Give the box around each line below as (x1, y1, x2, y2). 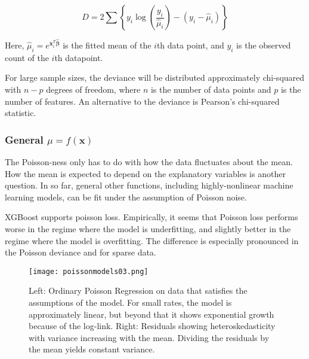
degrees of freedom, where (46, 83, 141, 96)
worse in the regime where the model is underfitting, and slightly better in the (5, 223, 291, 235)
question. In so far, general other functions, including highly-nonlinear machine (5, 179, 293, 191)
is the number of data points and (150, 83, 271, 96)
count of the (5, 51, 49, 63)
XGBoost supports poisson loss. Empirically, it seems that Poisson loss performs (5, 211, 298, 223)
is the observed (236, 39, 291, 51)
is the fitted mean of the (63, 39, 152, 51)
